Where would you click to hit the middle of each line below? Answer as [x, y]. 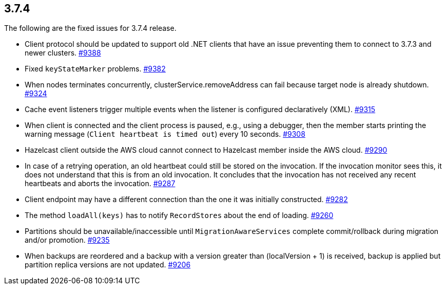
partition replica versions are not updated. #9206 [108, 265]
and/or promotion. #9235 [67, 240]
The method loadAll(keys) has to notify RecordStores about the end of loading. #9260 [179, 215]
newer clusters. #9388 [63, 53]
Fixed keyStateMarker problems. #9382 [95, 69]
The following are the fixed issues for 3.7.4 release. [90, 28]
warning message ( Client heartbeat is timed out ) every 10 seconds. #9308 [165, 134]
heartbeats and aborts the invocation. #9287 [100, 184]
